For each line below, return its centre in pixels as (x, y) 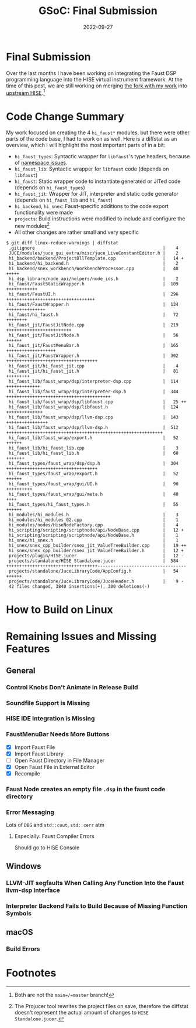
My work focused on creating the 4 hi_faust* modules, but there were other (98, 132)
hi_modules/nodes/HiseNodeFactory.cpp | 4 (94, 525)
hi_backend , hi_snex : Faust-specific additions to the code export (92, 206)
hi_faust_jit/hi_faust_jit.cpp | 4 (94, 366)
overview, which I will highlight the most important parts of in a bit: (86, 145)
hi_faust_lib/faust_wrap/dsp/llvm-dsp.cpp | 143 (94, 417)
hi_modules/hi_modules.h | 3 (94, 515)
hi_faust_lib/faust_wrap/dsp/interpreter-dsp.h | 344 (94, 392)
